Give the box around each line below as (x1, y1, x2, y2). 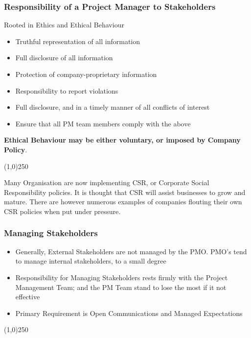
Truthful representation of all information (15, 36, 140, 46)
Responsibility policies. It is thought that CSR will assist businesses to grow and (4, 187, 246, 197)
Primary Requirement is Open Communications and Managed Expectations (15, 308, 243, 318)
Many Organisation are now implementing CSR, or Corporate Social (4, 177, 209, 188)
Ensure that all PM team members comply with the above (15, 118, 191, 128)
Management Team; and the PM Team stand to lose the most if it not (15, 282, 227, 292)
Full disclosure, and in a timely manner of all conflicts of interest (15, 102, 210, 112)
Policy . (4, 144, 27, 154)
